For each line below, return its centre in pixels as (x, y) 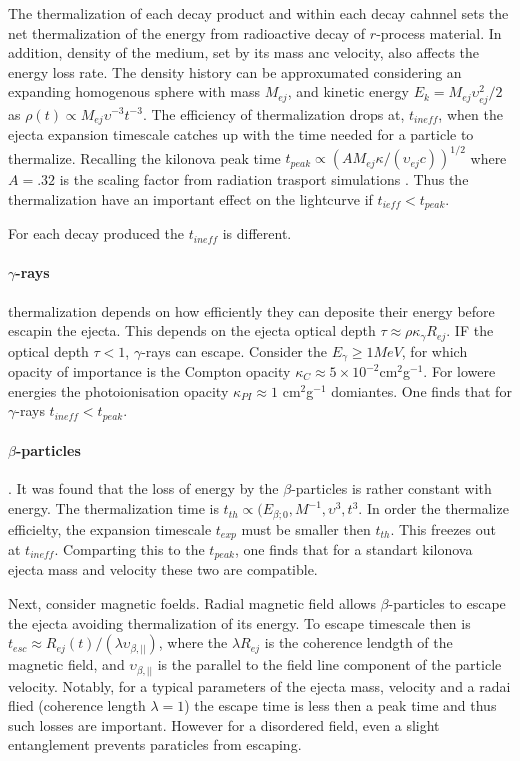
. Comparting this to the (129, 548)
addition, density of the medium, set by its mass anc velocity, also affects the (244, 52)
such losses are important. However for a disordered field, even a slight (224, 724)
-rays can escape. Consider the (234, 350)
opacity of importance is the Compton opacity (149, 371)
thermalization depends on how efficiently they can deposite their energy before (251, 310)
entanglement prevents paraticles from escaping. (155, 744)
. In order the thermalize (433, 508)
